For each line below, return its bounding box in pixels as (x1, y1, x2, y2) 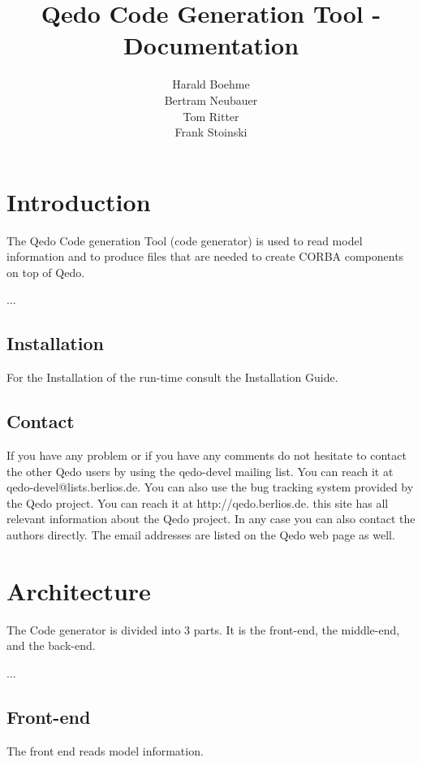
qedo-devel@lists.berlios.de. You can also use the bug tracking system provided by (6, 478, 414, 496)
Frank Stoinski (174, 123, 248, 141)
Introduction (6, 184, 151, 218)
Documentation (123, 28, 299, 62)
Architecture (6, 574, 151, 607)
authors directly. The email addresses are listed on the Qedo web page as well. (6, 526, 395, 543)
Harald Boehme (172, 76, 250, 93)
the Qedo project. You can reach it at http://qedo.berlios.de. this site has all (6, 494, 389, 511)
